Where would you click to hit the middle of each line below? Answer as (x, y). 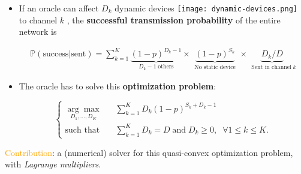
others (166, 67)
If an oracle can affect (59, 8)
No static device (215, 67)
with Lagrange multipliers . (53, 164)
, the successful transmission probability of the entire (174, 19)
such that (82, 130)
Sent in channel (271, 67)
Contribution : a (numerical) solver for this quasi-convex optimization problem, (149, 152)
